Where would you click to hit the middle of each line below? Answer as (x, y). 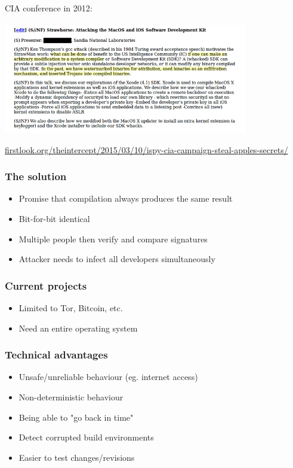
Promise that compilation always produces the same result (126, 198)
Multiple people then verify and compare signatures (113, 238)
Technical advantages (56, 355)
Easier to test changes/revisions (77, 457)
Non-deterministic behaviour (71, 396)
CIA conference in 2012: (49, 8)
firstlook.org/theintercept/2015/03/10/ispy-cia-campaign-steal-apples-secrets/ (146, 149)
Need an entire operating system (78, 328)
